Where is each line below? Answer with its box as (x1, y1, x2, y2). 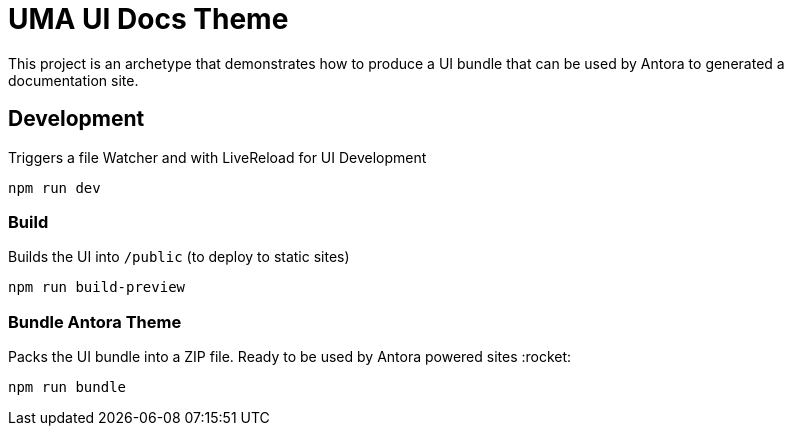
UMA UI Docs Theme (8, 2, 289, 36)
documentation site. (8, 71, 139, 89)
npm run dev (8, 179, 101, 196)
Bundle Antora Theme (8, 311, 182, 332)
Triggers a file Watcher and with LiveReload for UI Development (8, 148, 427, 166)
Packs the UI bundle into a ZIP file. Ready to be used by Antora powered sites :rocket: (8, 348, 572, 366)
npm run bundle (8, 379, 127, 396)
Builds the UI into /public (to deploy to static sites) (8, 248, 350, 266)
